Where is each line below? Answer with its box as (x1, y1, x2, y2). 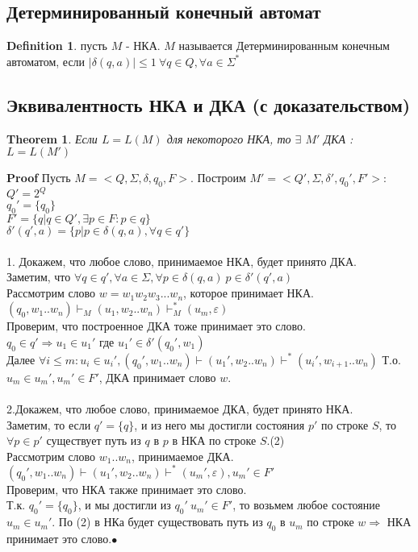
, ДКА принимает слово (98, 368, 216, 385)
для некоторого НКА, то (166, 130, 291, 147)
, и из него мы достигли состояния (134, 416, 305, 433)
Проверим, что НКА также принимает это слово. (6, 480, 247, 497)
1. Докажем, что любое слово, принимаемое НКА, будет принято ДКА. (6, 252, 357, 269)
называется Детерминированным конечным (178, 37, 390, 54)
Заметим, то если (6, 416, 91, 433)
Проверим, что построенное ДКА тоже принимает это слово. (6, 318, 306, 334)
